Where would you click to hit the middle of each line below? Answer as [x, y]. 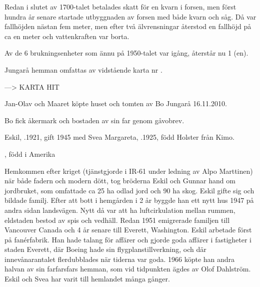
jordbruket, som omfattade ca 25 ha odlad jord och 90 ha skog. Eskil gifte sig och [129, 190]
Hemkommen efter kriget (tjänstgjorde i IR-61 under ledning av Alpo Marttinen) [129, 171]
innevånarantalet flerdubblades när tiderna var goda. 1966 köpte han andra [120, 259]
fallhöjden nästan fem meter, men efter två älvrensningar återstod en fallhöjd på [128, 26]
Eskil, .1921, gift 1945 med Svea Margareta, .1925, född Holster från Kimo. [119, 137]
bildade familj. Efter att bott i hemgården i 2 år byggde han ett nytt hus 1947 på [129, 200]
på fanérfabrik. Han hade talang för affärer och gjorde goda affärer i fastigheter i [128, 239]
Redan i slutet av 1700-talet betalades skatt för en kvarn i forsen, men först [120, 7]
